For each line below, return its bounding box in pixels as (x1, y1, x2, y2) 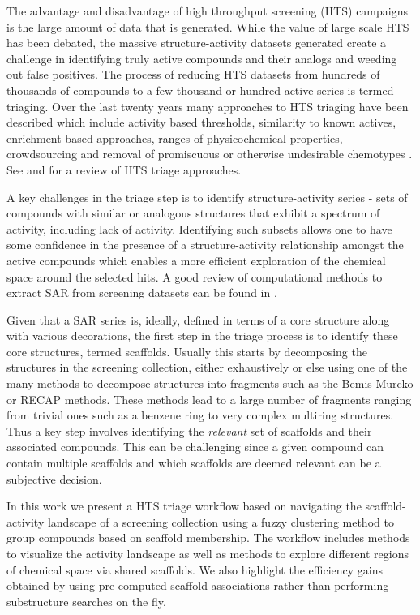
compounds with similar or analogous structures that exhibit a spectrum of (6, 204, 380, 221)
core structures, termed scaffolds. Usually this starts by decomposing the (6, 342, 367, 359)
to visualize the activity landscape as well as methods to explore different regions (6, 545, 409, 561)
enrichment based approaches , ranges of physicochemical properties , (6, 129, 343, 146)
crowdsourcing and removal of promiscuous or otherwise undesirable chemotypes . (6, 145, 413, 162)
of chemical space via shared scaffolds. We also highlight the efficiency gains (6, 561, 384, 578)
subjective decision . (6, 470, 102, 487)
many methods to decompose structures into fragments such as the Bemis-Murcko (6, 375, 414, 392)
